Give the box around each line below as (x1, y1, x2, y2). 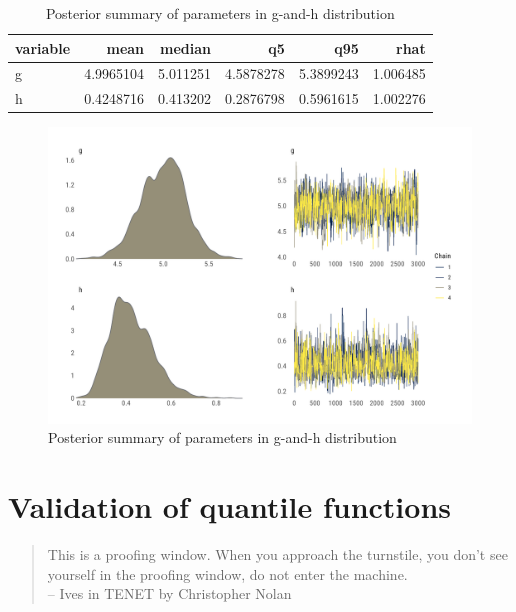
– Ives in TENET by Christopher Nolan (47, 583, 292, 604)
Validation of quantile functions (8, 486, 451, 527)
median (159, 37, 211, 58)
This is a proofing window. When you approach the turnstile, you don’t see (47, 544, 508, 565)
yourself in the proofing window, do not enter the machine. (47, 563, 408, 584)
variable (15, 37, 71, 58)
